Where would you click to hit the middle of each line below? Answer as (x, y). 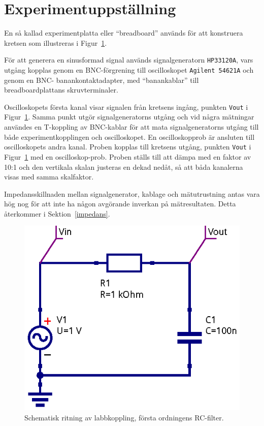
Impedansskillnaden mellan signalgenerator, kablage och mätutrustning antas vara (132, 193)
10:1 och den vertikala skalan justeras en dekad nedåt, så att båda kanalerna (124, 166)
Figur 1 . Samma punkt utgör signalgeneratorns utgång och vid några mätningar (129, 117)
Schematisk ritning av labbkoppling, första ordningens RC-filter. (124, 417)
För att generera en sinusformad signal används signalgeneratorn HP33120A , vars (129, 60)
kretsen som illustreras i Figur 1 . (56, 42)
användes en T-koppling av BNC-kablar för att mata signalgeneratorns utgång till (131, 127)
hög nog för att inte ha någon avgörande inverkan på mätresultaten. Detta (120, 204)
